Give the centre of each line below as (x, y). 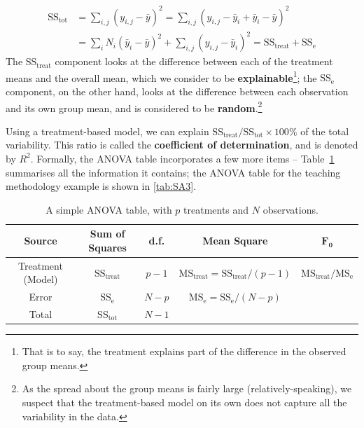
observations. (290, 209)
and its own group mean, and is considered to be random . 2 (134, 106)
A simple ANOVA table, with (109, 209)
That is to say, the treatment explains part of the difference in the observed (184, 351)
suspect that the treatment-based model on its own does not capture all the (184, 402)
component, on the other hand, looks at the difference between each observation (177, 91)
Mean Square (235, 241)
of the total (325, 131)
